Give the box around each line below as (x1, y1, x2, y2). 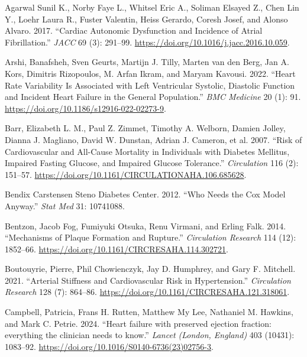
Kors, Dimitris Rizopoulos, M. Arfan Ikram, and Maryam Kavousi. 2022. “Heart (5, 67, 296, 79)
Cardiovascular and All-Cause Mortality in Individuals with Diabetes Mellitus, (5, 145, 290, 157)
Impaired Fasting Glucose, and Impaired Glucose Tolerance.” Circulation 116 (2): (5, 157, 299, 169)
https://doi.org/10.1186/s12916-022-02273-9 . (5, 102, 166, 114)
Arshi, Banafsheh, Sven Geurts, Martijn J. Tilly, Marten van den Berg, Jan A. (5, 56, 289, 68)
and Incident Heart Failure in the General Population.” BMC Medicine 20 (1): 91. (5, 90, 301, 103)
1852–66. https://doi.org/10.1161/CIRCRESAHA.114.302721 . (5, 242, 228, 255)
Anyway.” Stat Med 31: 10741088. (5, 199, 125, 212)
